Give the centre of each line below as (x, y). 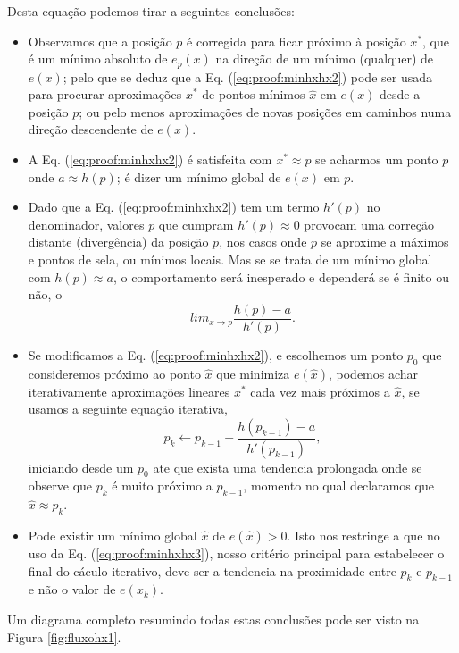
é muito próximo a (162, 486)
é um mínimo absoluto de (98, 59)
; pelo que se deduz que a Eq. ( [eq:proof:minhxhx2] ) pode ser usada (247, 76)
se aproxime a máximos (385, 242)
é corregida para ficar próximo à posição (296, 41)
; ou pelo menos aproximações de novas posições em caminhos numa (265, 111)
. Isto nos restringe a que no (363, 536)
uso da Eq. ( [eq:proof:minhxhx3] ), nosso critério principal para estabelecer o (236, 553)
